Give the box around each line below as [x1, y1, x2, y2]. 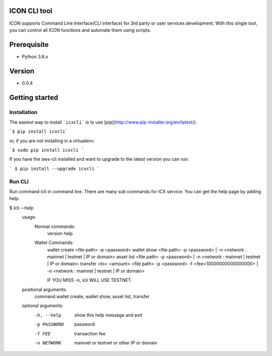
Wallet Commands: [34, 240, 74, 246]
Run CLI [9, 178, 29, 185]
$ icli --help [9, 205, 34, 211]
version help [47, 230, 73, 236]
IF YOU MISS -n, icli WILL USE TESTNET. [47, 277, 132, 283]
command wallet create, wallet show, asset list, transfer [34, 293, 150, 300]
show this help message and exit [74, 312, 142, 318]
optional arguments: [22, 303, 64, 309]
